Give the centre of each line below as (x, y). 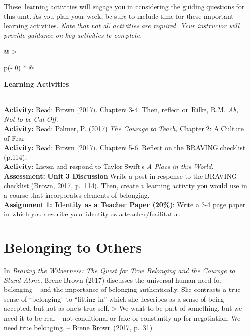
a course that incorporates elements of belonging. (77, 195)
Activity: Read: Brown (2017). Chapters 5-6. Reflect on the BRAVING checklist (125, 147)
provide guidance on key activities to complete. (73, 35)
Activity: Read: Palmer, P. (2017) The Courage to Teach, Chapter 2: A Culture (124, 128)
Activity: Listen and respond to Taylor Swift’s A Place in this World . (109, 166)
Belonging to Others (73, 247)
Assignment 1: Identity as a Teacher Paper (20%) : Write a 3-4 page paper (125, 204)
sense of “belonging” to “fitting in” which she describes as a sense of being (114, 298)
